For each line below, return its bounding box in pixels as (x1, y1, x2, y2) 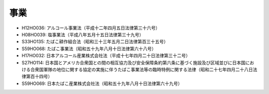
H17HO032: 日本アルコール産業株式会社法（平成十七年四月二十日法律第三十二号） (21, 53, 190, 59)
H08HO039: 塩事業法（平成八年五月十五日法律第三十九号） (21, 31, 144, 37)
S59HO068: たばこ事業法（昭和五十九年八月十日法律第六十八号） (21, 45, 156, 52)
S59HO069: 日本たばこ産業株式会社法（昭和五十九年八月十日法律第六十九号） (21, 80, 183, 87)
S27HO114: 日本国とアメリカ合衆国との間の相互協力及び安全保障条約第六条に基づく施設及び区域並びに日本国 (21, 60, 246, 66)
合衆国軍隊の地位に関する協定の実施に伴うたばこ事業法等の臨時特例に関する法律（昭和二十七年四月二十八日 (30, 66, 253, 72)
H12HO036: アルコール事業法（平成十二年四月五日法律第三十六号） (21, 25, 160, 31)
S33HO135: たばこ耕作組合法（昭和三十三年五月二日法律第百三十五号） (21, 39, 169, 45)
